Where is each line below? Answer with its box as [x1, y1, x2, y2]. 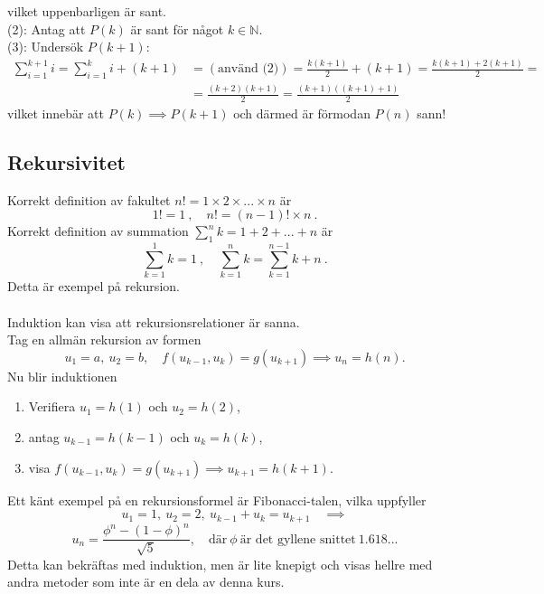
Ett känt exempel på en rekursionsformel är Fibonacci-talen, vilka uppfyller [7, 490, 427, 509]
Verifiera [28, 397, 76, 416]
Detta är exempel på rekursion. [7, 277, 180, 296]
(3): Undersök [7, 37, 84, 56]
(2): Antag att [7, 19, 86, 38]
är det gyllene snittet [239, 533, 356, 546]
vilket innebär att [7, 104, 105, 123]
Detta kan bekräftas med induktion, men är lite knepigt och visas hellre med [7, 554, 433, 573]
